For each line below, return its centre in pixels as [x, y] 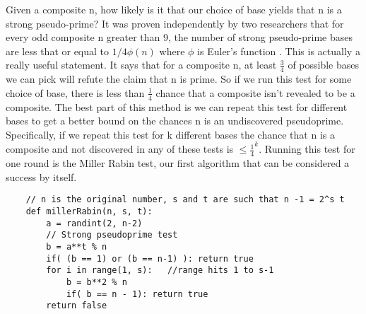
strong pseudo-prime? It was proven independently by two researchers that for [175, 23]
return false [77, 306]
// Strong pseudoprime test [112, 235]
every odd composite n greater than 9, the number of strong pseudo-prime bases [179, 37]
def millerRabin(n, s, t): [89, 212]
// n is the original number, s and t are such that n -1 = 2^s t [185, 200]
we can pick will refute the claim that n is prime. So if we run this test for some [179, 79]
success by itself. [41, 176]
